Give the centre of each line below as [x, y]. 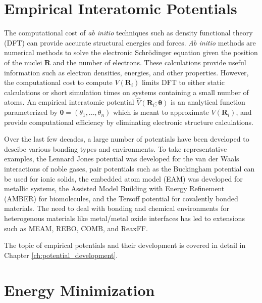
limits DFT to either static [183, 82]
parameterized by [31, 112]
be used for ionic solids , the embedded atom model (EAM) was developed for [123, 178]
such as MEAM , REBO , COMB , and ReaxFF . [76, 228]
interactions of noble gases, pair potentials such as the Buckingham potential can [129, 169]
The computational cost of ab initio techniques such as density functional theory [128, 33]
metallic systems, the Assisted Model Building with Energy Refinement [114, 188]
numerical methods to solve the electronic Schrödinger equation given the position [131, 52]
